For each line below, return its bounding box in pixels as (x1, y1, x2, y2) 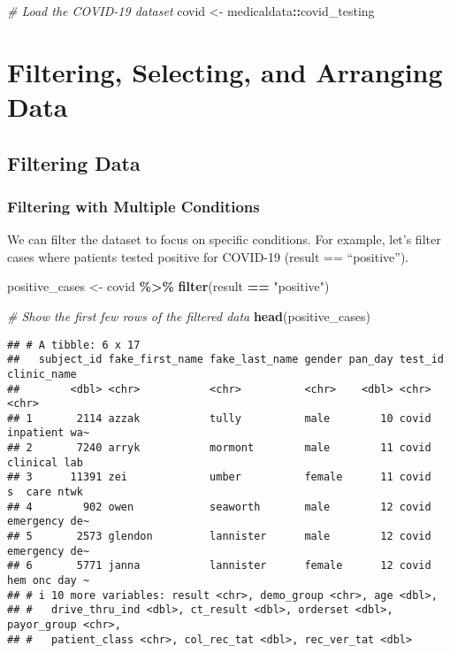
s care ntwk (7, 486, 83, 499)
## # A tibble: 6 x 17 (7, 338, 141, 351)
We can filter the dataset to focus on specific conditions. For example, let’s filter (7, 230, 441, 249)
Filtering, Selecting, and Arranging (7, 53, 443, 89)
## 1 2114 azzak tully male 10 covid (7, 411, 431, 425)
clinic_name (7, 367, 77, 380)
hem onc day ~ (7, 574, 90, 588)
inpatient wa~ (7, 426, 90, 440)
